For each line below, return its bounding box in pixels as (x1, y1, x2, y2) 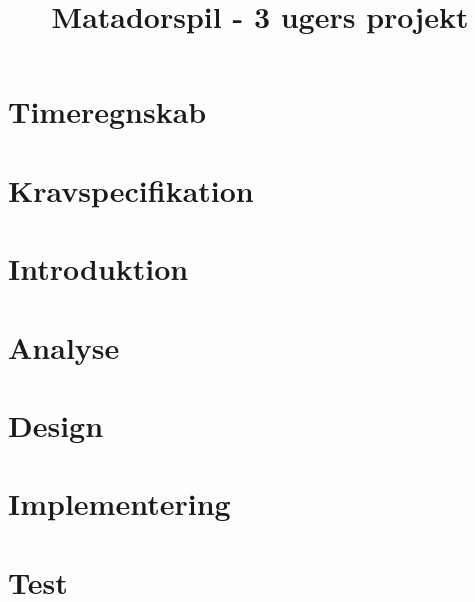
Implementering (8, 483, 231, 524)
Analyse (8, 326, 120, 367)
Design (8, 404, 104, 445)
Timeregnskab (8, 91, 207, 132)
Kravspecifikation (8, 169, 254, 210)
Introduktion (8, 248, 189, 289)
